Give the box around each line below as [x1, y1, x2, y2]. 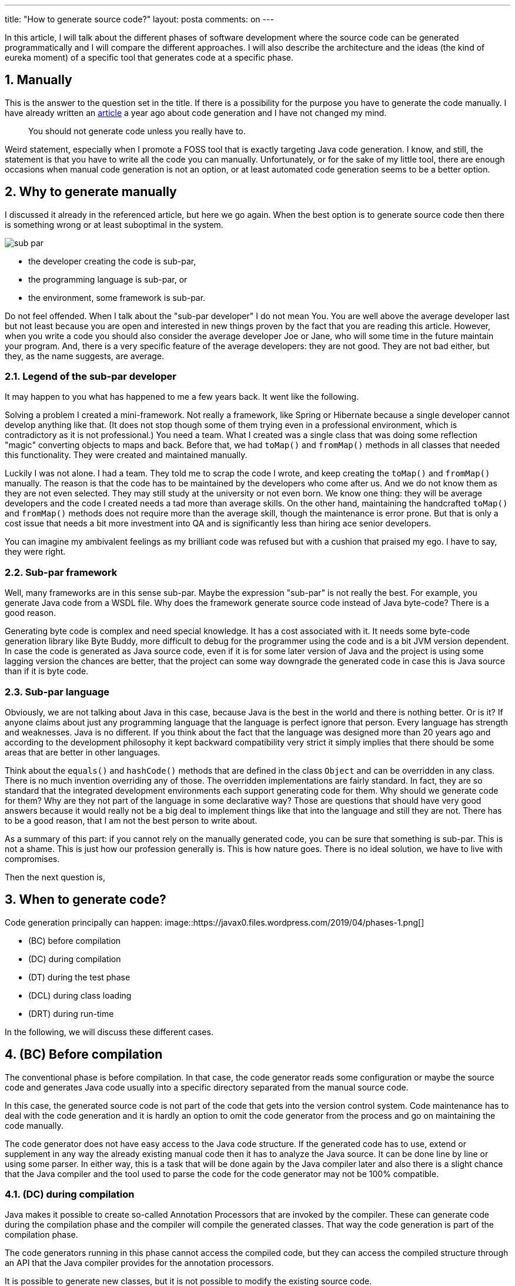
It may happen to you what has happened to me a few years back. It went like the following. [5, 392, 359, 402]
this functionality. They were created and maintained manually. [5, 450, 248, 460]
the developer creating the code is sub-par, [28, 256, 196, 266]
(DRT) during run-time [28, 1008, 114, 1019]
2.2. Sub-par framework [5, 566, 118, 578]
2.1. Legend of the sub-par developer [5, 370, 176, 383]
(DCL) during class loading [28, 990, 132, 1000]
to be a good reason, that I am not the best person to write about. [5, 815, 257, 826]
